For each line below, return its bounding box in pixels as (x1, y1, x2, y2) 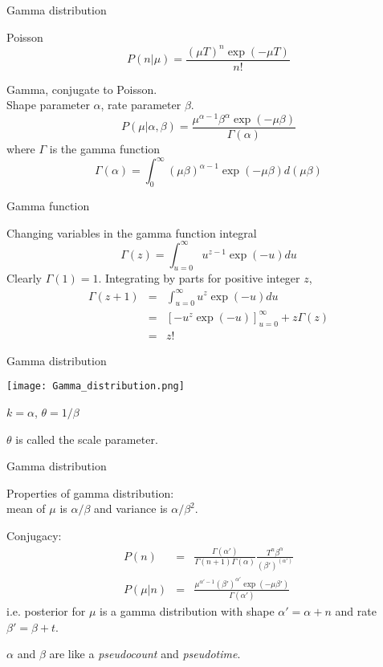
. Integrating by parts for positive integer (98, 270, 300, 287)
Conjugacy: (6, 527, 62, 543)
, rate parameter (100, 96, 181, 113)
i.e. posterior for (6, 603, 86, 620)
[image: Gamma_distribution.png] (6, 380, 185, 392)
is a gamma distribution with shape (99, 603, 275, 620)
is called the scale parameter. (15, 430, 158, 447)
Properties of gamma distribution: (6, 484, 174, 501)
